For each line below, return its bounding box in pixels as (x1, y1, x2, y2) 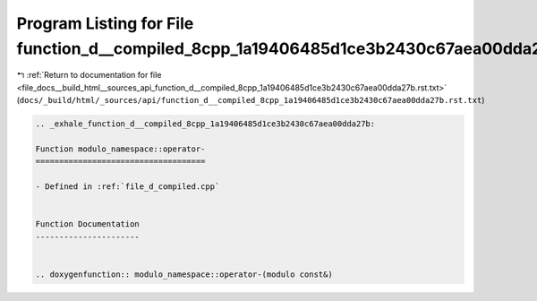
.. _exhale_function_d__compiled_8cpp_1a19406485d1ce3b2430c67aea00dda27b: (35, 119, 376, 129)
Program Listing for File (16, 13, 194, 33)
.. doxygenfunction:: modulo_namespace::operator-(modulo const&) (35, 269, 333, 279)
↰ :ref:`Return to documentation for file (16, 70, 162, 81)
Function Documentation (35, 219, 141, 229)
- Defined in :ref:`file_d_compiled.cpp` (35, 182, 220, 192)
